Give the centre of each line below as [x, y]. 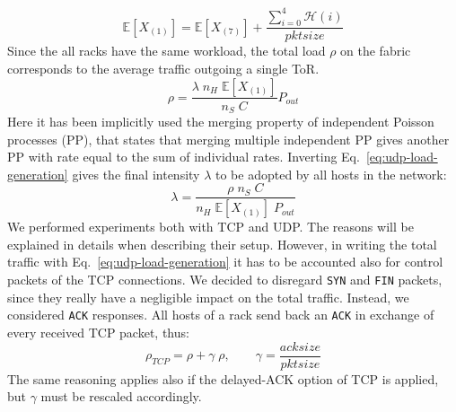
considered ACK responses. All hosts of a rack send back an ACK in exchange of [221, 315]
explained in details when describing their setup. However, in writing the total [222, 244]
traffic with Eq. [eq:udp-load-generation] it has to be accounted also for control [225, 262]
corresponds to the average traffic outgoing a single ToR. [163, 68]
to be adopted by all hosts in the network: [331, 174]
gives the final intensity [136, 174]
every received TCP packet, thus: [98, 332]
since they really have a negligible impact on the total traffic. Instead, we [208, 297]
